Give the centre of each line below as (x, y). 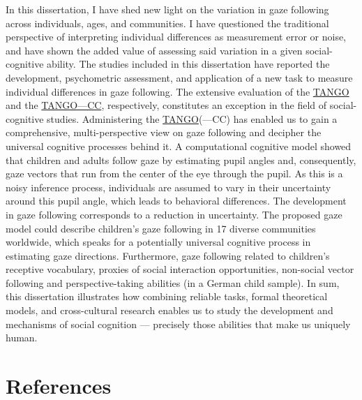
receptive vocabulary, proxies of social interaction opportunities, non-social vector (180, 269)
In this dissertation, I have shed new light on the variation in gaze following (167, 9)
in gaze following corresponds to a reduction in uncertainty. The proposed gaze (174, 214)
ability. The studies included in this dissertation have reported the (188, 64)
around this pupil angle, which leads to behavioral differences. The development (176, 201)
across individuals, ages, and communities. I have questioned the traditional (167, 23)
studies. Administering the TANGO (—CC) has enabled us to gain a (192, 118)
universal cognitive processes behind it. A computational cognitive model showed (179, 146)
